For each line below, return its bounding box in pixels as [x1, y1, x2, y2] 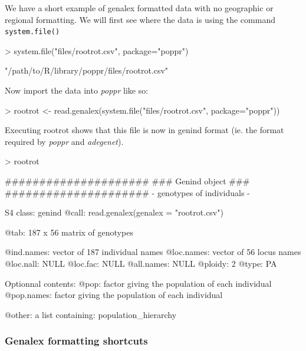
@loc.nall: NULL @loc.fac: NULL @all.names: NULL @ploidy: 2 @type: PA [5, 257, 277, 269]
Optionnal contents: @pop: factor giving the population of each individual [5, 277, 272, 289]
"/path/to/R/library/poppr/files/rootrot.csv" [5, 64, 169, 77]
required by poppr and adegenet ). [5, 135, 124, 147]
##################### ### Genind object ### [5, 175, 250, 187]
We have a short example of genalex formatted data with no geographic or [5, 2, 274, 14]
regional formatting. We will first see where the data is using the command [5, 13, 275, 25]
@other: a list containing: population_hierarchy [5, 308, 177, 320]
